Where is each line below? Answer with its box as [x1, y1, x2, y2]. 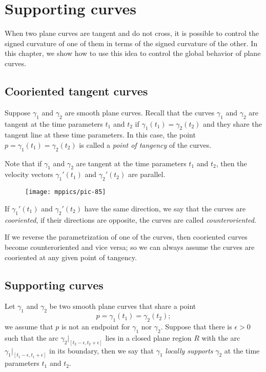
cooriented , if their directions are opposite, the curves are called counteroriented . [5, 214, 256, 225]
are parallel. [128, 169, 166, 180]
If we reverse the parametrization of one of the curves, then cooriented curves [5, 231, 248, 242]
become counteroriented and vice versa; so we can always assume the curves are [5, 241, 255, 252]
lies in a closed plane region [105, 332, 192, 343]
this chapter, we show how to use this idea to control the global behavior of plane [5, 48, 261, 58]
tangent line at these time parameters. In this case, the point [5, 129, 196, 140]
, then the [216, 158, 247, 168]
